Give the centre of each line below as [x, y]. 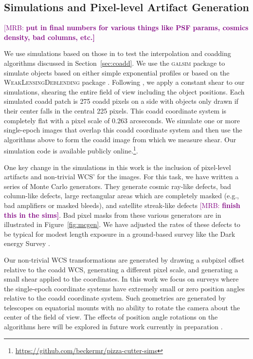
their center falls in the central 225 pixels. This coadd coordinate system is [115, 110]
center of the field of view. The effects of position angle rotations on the [111, 317]
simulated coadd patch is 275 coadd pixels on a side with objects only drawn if [121, 101]
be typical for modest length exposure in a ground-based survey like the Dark [120, 234]
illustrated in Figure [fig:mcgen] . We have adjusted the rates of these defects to [122, 224]
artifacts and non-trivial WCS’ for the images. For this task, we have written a [121, 177]
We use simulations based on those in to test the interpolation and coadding [117, 53]
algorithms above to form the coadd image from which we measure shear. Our [120, 139]
